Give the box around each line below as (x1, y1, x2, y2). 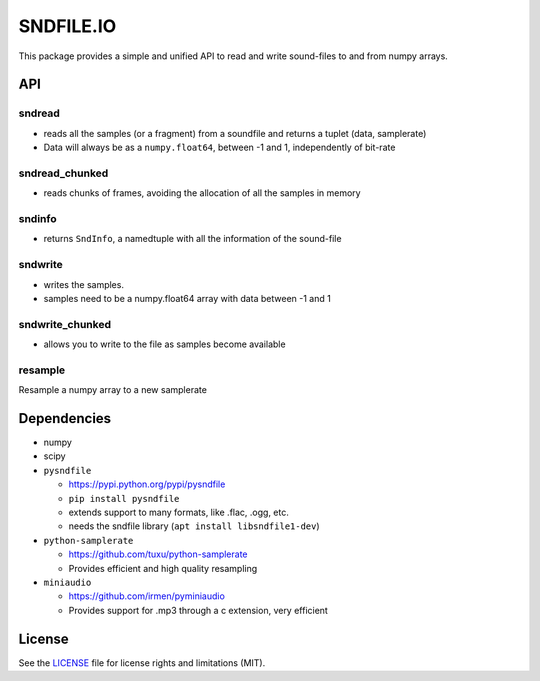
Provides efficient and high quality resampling (68, 562, 258, 574)
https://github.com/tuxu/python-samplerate (68, 548, 249, 560)
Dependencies (18, 410, 112, 427)
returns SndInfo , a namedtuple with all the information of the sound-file (43, 233, 342, 245)
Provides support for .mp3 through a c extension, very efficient (68, 604, 329, 616)
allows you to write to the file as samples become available (43, 338, 286, 350)
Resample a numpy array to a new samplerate (18, 384, 207, 396)
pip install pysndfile (68, 493, 180, 504)
